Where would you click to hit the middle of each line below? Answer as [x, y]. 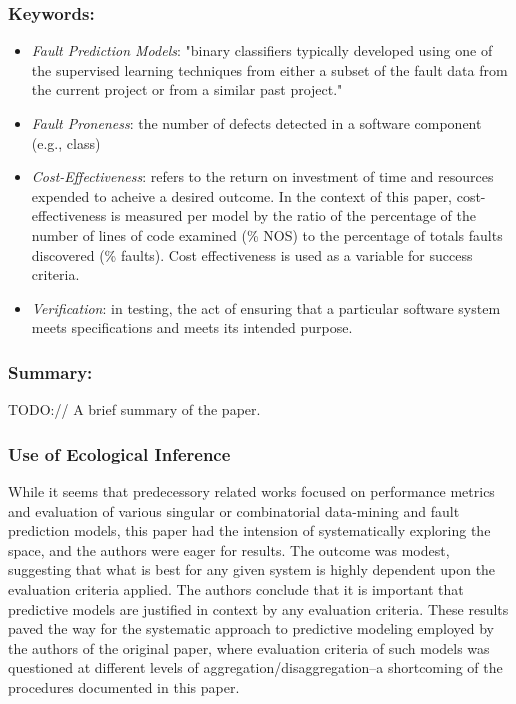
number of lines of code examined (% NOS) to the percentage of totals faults [267, 234]
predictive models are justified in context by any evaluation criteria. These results [258, 608]
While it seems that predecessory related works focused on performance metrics [251, 490]
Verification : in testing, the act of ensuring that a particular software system [266, 307]
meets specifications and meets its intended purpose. [192, 327]
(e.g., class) [66, 142]
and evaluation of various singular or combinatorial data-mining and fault [234, 510]
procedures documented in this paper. [124, 686]
